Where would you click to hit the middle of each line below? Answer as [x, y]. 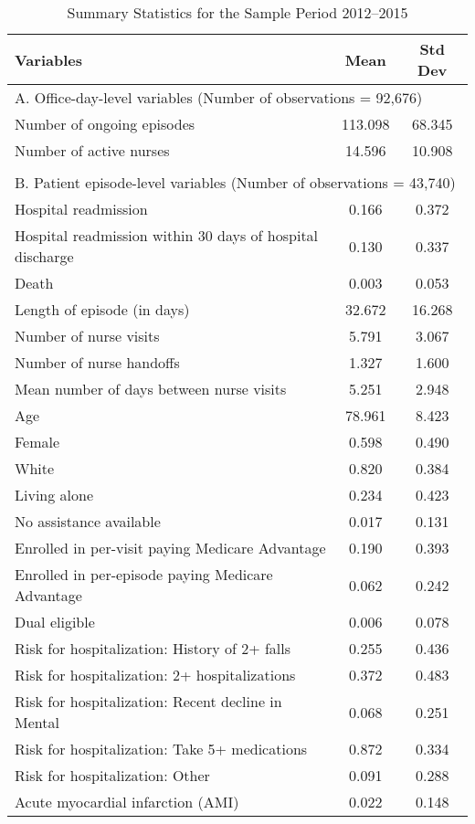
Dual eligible [55, 622]
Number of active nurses [92, 150]
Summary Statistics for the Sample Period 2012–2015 [237, 12]
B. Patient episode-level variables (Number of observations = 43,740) [235, 182]
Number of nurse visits [87, 336]
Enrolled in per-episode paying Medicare [144, 574]
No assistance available [88, 521]
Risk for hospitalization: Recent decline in [148, 701]
